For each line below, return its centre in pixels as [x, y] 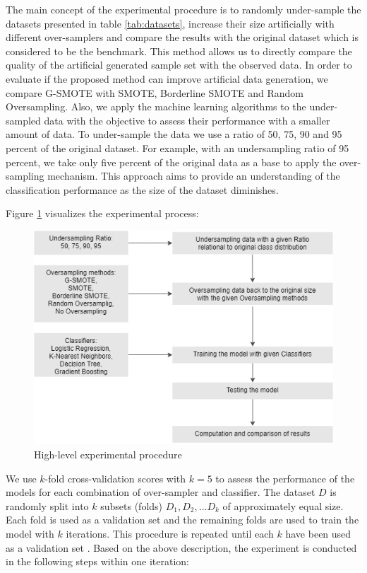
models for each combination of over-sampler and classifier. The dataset [161, 492]
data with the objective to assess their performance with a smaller [187, 120]
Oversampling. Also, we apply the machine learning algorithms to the [156, 106]
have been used [318, 533]
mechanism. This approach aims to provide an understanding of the [194, 176]
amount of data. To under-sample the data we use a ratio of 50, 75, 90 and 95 [174, 134]
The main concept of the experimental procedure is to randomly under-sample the [183, 9]
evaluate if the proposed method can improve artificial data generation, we [167, 78]
